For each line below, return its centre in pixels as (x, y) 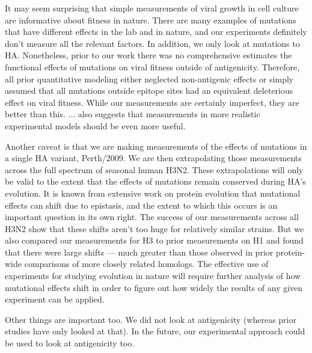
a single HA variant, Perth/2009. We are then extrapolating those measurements (153, 158)
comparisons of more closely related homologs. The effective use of (146, 264)
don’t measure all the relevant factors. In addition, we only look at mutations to (152, 43)
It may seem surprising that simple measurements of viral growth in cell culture (152, 8)
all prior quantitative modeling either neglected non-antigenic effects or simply (149, 78)
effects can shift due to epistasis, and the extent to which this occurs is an (141, 205)
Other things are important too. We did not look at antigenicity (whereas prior (151, 319)
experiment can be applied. (55, 299)
